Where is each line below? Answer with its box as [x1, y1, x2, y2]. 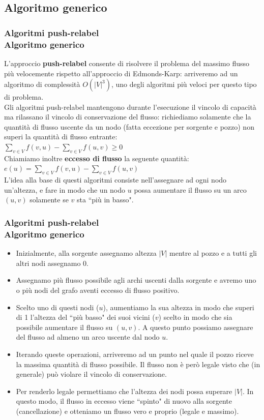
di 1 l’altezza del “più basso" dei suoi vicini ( [16, 312, 155, 322]
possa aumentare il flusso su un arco [134, 184, 247, 195]
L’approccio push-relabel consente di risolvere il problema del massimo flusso [4, 57, 250, 68]
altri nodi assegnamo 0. [16, 257, 89, 268]
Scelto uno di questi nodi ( [16, 302, 99, 312]
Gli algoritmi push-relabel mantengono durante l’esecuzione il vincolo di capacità [4, 101, 256, 112]
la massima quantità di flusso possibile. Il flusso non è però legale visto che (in [16, 358, 260, 369]
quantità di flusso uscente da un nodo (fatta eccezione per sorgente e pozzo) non [4, 121, 254, 132]
